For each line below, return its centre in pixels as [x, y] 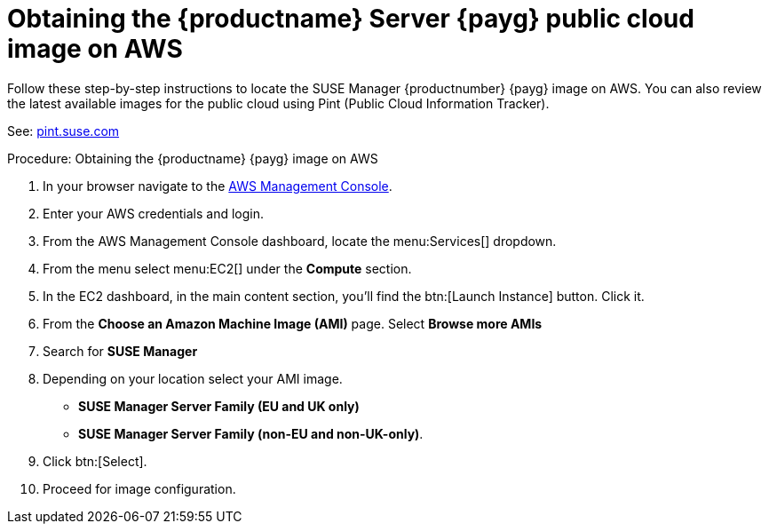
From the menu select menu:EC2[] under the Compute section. [227, 268]
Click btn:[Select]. [95, 461]
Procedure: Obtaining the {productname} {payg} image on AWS [193, 158]
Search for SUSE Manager [120, 351]
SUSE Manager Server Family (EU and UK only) [219, 406]
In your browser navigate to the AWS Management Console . [218, 186]
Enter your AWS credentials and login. [154, 213]
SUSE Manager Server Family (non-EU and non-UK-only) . [251, 433]
